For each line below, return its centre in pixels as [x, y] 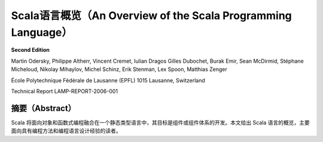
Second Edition [31, 50]
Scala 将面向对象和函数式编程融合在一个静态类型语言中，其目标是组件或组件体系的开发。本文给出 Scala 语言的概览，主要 [161, 122]
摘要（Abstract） [43, 108]
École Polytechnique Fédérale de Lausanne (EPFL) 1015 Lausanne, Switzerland [108, 80]
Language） [42, 32]
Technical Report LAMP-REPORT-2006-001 [65, 91]
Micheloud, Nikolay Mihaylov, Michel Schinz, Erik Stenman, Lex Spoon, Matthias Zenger [119, 69]
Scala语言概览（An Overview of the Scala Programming [152, 16]
